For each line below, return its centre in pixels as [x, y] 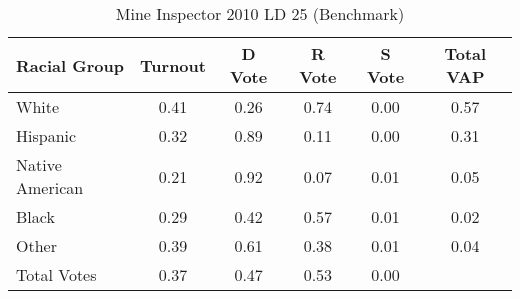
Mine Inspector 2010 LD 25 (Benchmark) [260, 13]
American [50, 187]
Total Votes [56, 274]
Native [39, 164]
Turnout [173, 65]
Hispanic [46, 135]
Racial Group [70, 65]
